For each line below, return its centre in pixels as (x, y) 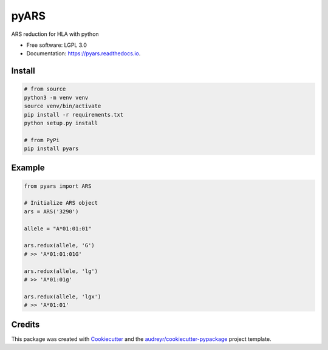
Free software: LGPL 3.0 (57, 45)
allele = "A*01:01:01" (58, 228)
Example (28, 168)
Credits (26, 324)
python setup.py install (61, 123)
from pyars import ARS (58, 186)
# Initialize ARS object (61, 203)
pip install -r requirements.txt (74, 115)
